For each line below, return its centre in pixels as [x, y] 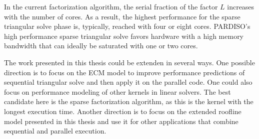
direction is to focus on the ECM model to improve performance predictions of [124, 72]
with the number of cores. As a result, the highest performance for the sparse [122, 16]
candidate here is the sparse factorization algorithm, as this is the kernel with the [129, 101]
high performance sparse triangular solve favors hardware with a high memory [124, 36]
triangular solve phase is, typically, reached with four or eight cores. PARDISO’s [127, 26]
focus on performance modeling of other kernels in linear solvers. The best [117, 91]
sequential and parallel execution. [55, 131]
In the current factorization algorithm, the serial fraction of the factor [111, 6]
